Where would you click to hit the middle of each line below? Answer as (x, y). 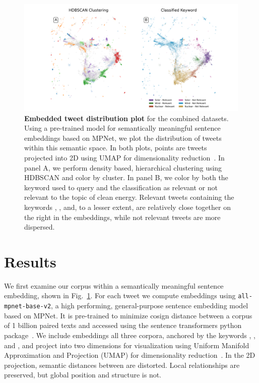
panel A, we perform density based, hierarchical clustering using (123, 167)
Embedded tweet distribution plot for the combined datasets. (126, 118)
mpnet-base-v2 (28, 307)
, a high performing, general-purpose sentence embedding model (150, 306)
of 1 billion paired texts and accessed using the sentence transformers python (123, 325)
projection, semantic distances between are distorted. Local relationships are (122, 365)
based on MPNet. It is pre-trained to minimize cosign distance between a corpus (128, 315)
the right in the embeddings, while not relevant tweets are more (122, 217)
